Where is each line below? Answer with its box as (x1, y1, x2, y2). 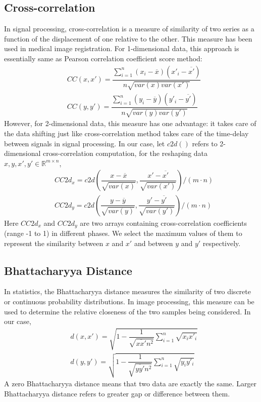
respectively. (202, 237, 241, 248)
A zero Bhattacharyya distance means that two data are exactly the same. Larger (4, 378, 257, 389)
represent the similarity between (4, 237, 103, 248)
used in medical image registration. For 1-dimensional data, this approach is (4, 43, 239, 54)
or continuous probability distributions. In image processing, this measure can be (4, 296, 254, 306)
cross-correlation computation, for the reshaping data (43, 148, 208, 158)
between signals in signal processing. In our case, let (4, 138, 165, 148)
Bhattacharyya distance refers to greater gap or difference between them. (4, 388, 230, 398)
